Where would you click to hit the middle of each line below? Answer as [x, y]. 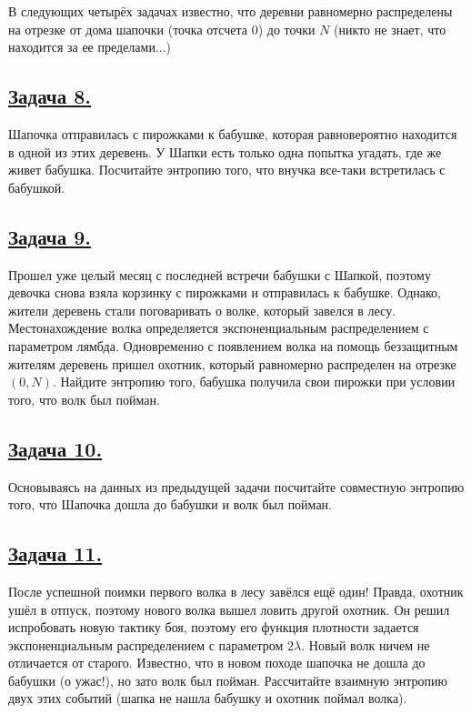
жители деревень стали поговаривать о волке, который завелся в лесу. [202, 310]
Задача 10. [55, 448]
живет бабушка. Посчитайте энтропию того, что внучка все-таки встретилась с [227, 170]
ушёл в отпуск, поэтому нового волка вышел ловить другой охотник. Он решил [229, 609]
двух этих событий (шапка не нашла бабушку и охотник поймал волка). [208, 698]
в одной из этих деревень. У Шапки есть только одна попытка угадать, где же [225, 151]
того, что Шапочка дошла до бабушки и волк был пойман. [170, 504]
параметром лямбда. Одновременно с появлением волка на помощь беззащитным [233, 345]
